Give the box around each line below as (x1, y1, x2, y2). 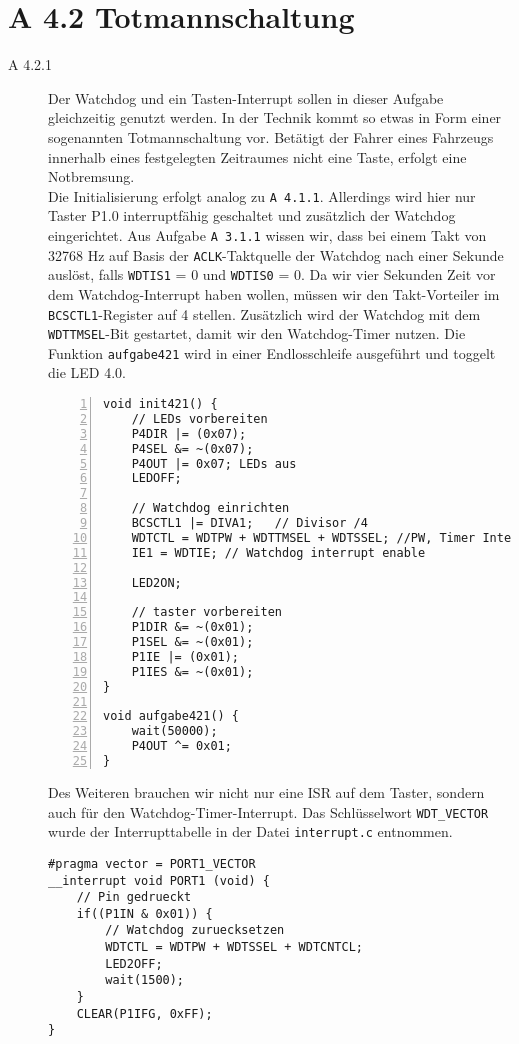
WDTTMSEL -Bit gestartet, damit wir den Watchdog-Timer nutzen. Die (48, 323, 466, 344)
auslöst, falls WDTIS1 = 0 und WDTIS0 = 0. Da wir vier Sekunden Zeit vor (48, 264, 496, 285)
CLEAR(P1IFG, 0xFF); (76, 1006, 213, 1021)
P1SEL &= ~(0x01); (131, 635, 254, 650)
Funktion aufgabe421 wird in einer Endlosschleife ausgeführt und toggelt (48, 342, 496, 363)
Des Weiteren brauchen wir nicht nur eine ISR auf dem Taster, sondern (48, 781, 485, 802)
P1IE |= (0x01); (131, 649, 240, 664)
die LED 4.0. (48, 362, 126, 383)
